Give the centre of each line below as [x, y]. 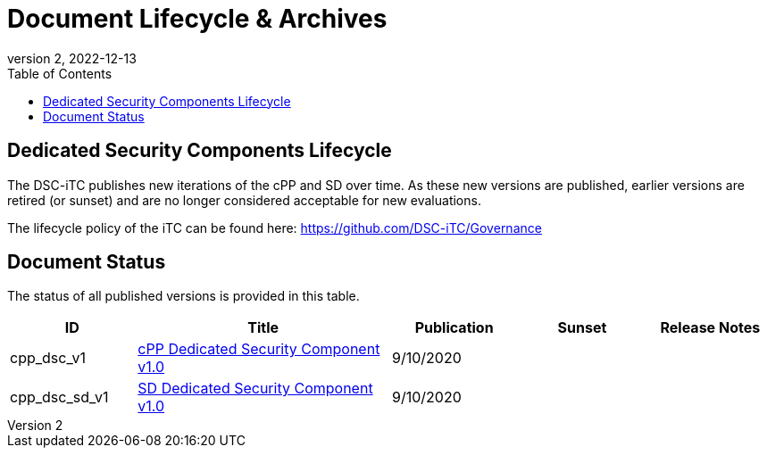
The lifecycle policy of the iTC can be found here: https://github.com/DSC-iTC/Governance [275, 227]
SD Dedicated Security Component [255, 389]
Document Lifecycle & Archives [197, 19]
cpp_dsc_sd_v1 [59, 397]
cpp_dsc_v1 [48, 358]
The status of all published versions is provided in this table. [183, 296]
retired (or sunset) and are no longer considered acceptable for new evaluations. [244, 200]
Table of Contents [60, 73]
